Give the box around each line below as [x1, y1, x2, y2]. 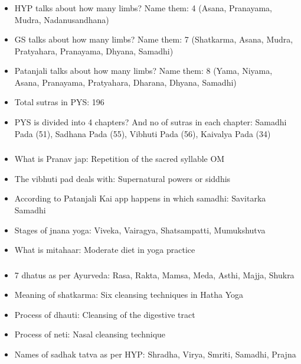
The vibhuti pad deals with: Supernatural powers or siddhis [14, 172, 231, 184]
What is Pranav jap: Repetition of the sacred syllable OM [14, 152, 225, 165]
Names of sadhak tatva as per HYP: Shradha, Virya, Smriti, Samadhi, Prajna [14, 348, 296, 360]
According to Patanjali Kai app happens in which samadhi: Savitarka [14, 192, 266, 204]
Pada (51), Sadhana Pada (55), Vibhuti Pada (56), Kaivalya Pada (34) [14, 127, 271, 139]
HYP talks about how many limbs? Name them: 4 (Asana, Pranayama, [14, 1, 272, 14]
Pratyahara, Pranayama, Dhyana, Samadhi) [14, 44, 174, 57]
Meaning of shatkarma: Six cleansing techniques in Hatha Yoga [14, 288, 244, 301]
